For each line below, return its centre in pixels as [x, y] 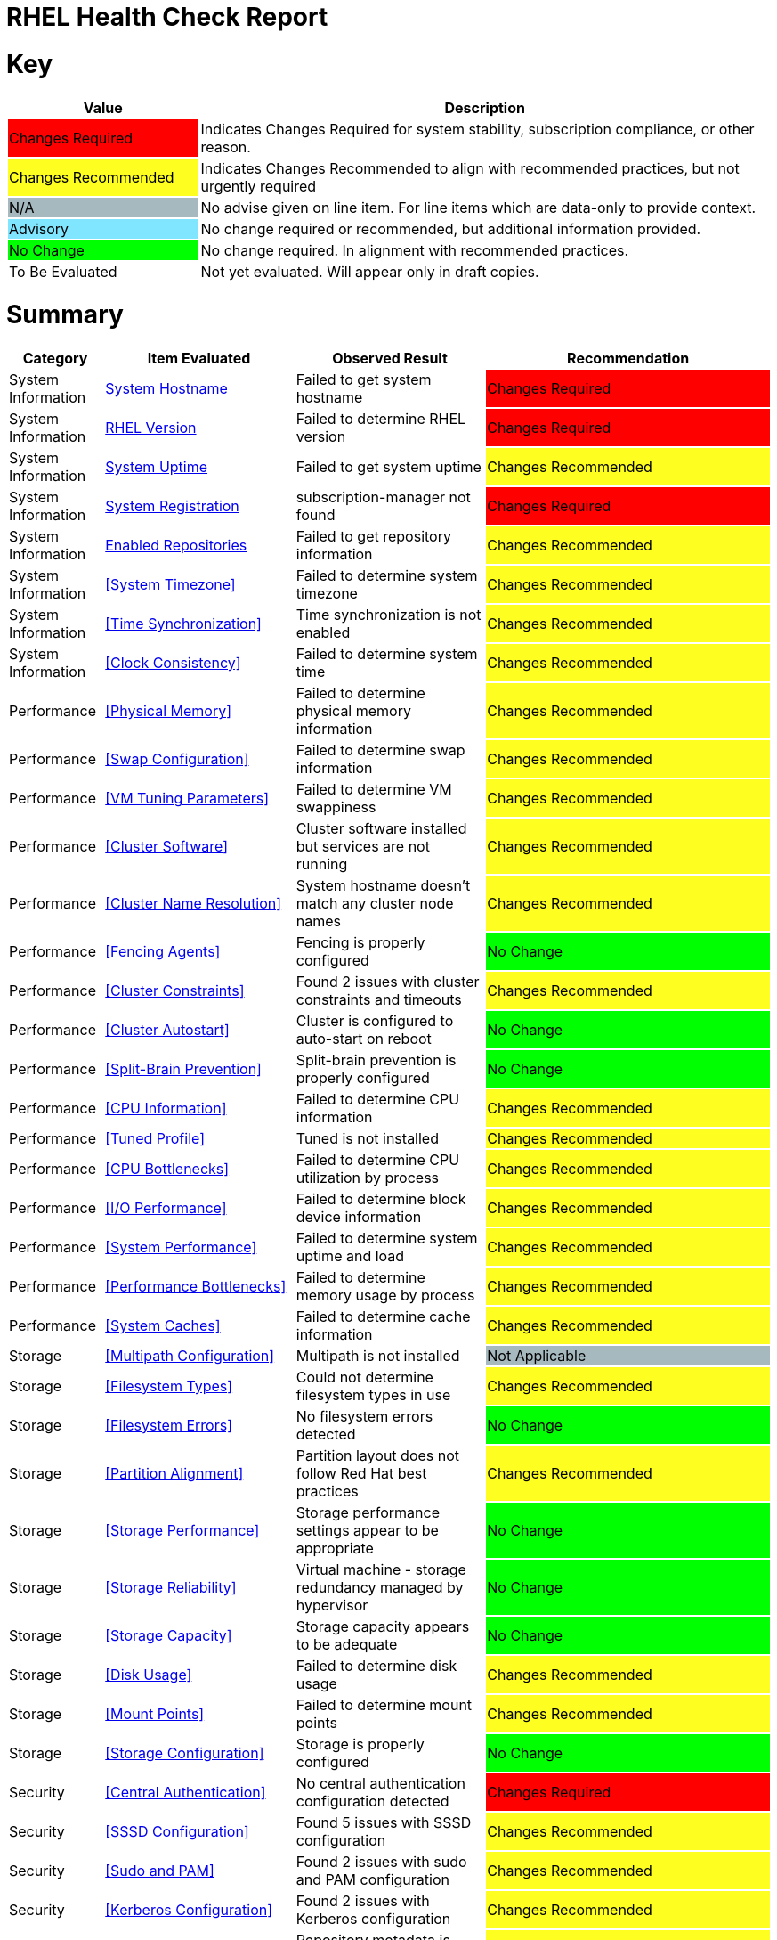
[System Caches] [163, 1325]
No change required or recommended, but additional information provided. [451, 228]
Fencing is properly [360, 942]
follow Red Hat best [361, 1473]
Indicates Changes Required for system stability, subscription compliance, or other [478, 129]
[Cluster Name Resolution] [194, 903]
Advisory [39, 228]
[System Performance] [181, 1247]
